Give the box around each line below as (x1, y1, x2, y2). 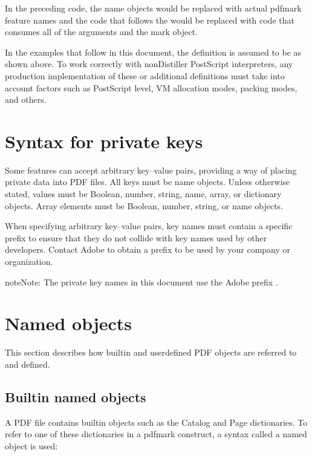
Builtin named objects (5, 387, 146, 406)
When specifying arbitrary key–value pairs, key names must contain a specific (5, 220, 293, 232)
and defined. (5, 357, 50, 370)
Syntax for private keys (5, 128, 203, 153)
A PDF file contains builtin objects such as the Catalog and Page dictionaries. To (5, 415, 308, 428)
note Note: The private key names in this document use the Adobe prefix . (5, 275, 278, 288)
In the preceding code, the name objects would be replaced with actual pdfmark (5, 2, 302, 14)
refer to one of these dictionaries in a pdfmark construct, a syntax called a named (5, 428, 307, 440)
